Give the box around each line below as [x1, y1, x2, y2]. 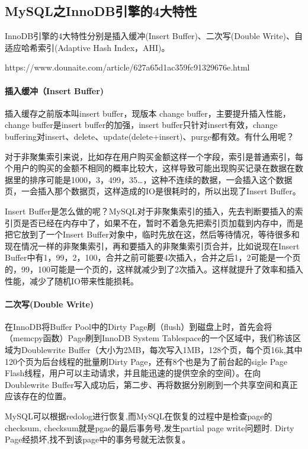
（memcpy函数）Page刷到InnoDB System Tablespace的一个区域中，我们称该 [5, 332, 293, 344]
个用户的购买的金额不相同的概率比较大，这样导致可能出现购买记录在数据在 [5, 162, 295, 174]
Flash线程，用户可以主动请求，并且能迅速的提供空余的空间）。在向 [5, 367, 261, 379]
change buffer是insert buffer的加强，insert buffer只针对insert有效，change [5, 118, 278, 131]
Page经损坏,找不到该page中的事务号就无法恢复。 [5, 433, 191, 445]
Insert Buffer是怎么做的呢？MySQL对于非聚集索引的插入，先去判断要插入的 [5, 204, 295, 217]
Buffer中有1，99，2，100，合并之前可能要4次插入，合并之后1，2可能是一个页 [5, 251, 301, 264]
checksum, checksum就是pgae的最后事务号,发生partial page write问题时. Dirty [5, 421, 294, 434]
